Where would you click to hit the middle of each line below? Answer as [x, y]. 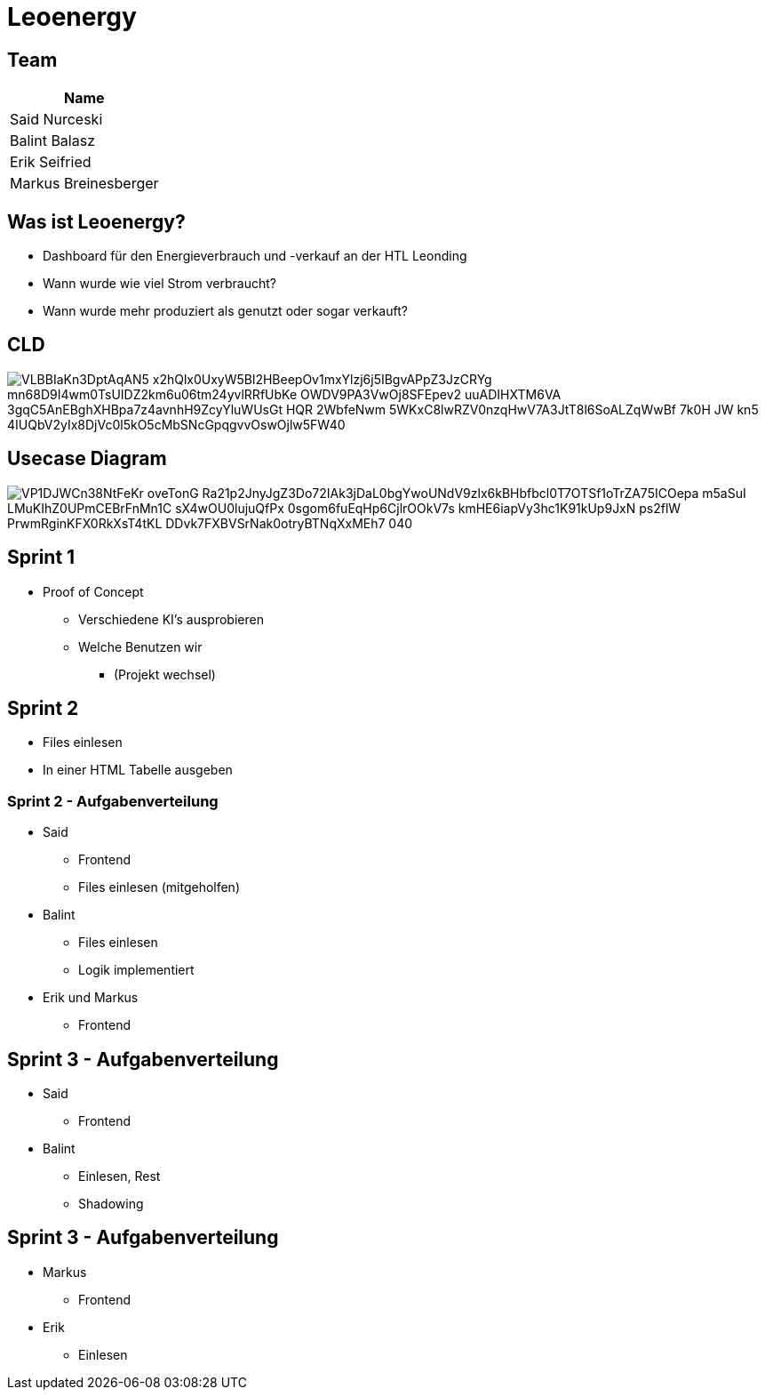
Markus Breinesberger [84, 184]
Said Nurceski [56, 120]
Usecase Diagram [87, 459]
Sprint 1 [41, 558]
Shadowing [111, 1203]
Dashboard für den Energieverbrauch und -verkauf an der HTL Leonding [255, 256]
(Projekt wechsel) [165, 674]
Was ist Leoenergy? [96, 221]
